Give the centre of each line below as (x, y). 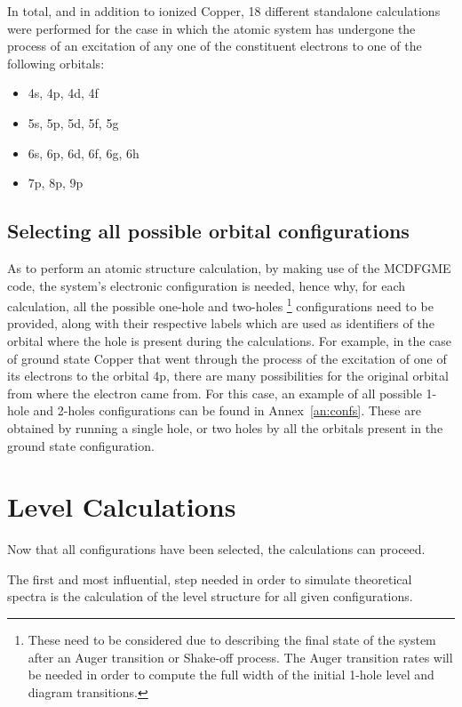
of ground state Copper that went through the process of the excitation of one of (227, 358)
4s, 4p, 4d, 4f (63, 93)
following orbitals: (56, 63)
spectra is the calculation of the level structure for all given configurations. (210, 596)
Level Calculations (122, 506)
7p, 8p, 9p (56, 183)
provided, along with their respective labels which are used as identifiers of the (221, 323)
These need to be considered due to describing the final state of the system (232, 640)
